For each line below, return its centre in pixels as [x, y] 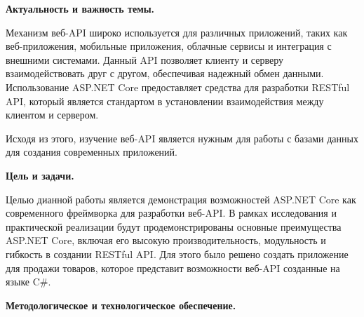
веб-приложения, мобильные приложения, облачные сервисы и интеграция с [169, 46]
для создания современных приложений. [92, 152]
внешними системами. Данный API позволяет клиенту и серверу [144, 59]
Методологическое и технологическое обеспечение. [121, 305]
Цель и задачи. [40, 175]
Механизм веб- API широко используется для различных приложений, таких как [177, 32]
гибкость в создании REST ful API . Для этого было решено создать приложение [177, 254]
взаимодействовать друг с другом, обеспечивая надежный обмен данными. [165, 73]
